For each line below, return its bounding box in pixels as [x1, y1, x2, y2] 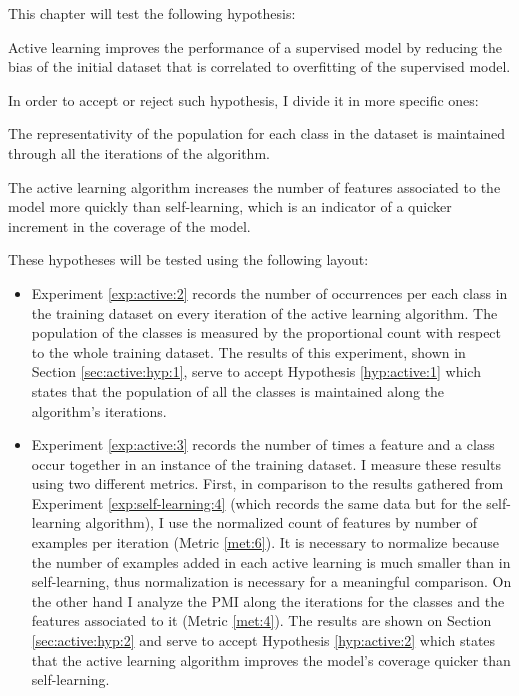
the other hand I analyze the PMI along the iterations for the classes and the [31, 590, 505, 611]
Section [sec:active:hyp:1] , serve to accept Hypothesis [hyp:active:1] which [31, 361, 481, 382]
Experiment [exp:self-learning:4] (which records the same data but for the [31, 492, 482, 513]
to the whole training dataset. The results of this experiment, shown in [31, 341, 466, 362]
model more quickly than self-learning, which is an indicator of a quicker [8, 196, 452, 217]
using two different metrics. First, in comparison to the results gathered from [31, 473, 504, 494]
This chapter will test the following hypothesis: [8, 3, 296, 23]
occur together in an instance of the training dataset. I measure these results [31, 453, 502, 474]
